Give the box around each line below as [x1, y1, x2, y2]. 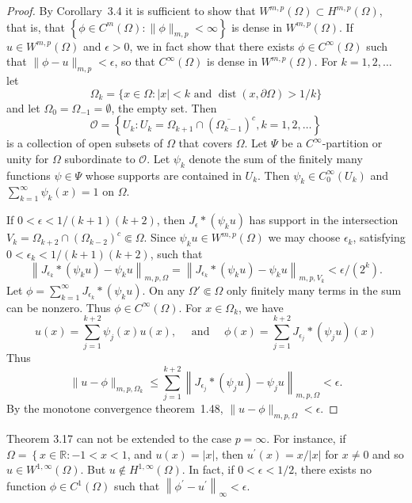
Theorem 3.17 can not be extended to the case [6, 429, 231, 446]
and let [6, 99, 40, 116]
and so [372, 445, 404, 462]
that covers [178, 135, 232, 151]
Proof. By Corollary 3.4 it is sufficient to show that [6, 2, 256, 18]
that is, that [6, 18, 65, 35]
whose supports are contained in [85, 166, 242, 183]
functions [6, 166, 51, 183]
